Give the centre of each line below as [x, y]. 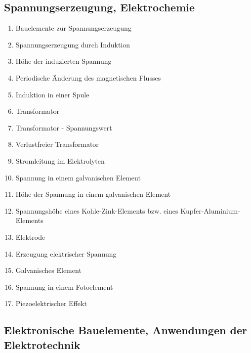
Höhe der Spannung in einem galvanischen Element [93, 194]
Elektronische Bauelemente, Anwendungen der [125, 330]
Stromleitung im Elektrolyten [60, 160]
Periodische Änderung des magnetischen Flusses [88, 77]
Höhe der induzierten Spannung [63, 61]
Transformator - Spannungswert [64, 127]
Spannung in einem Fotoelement [64, 287]
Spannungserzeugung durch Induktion [73, 44]
